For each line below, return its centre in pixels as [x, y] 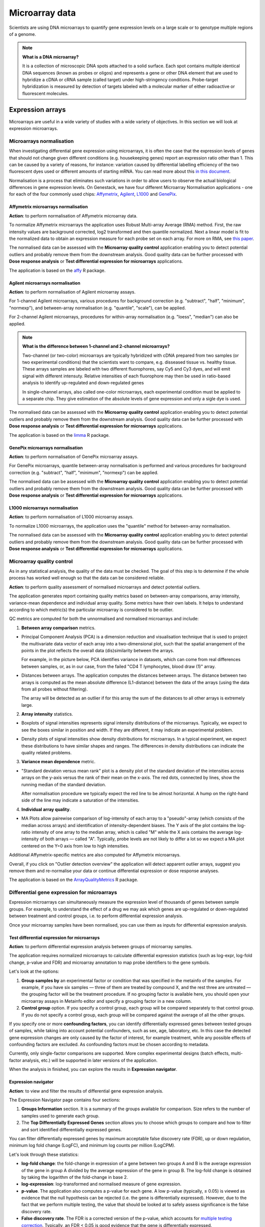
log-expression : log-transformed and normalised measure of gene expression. [101, 1184]
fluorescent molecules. [45, 93]
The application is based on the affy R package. [57, 270]
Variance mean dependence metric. [58, 762]
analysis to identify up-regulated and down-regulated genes [83, 383]
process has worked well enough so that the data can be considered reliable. [87, 578]
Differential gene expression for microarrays [63, 892]
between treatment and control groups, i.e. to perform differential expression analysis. [96, 916]
